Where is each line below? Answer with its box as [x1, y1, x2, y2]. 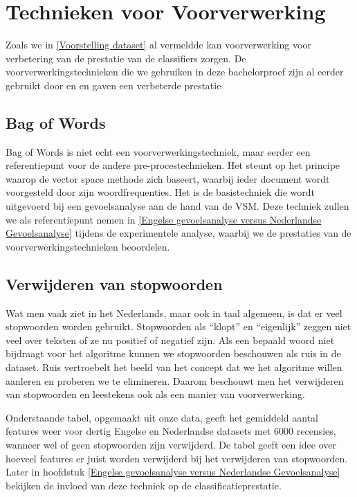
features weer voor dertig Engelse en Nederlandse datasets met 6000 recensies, [6, 424, 336, 438]
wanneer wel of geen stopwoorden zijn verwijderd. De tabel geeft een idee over [6, 437, 336, 451]
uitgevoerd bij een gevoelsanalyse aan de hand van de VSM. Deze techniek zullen [6, 199, 349, 213]
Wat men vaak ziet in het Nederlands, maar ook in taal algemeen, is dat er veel [6, 305, 342, 320]
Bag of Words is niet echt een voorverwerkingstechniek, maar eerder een [6, 144, 311, 159]
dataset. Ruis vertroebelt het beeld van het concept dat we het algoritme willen [6, 360, 342, 374]
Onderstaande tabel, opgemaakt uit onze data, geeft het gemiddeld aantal [6, 410, 319, 424]
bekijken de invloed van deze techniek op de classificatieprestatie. [6, 478, 282, 492]
